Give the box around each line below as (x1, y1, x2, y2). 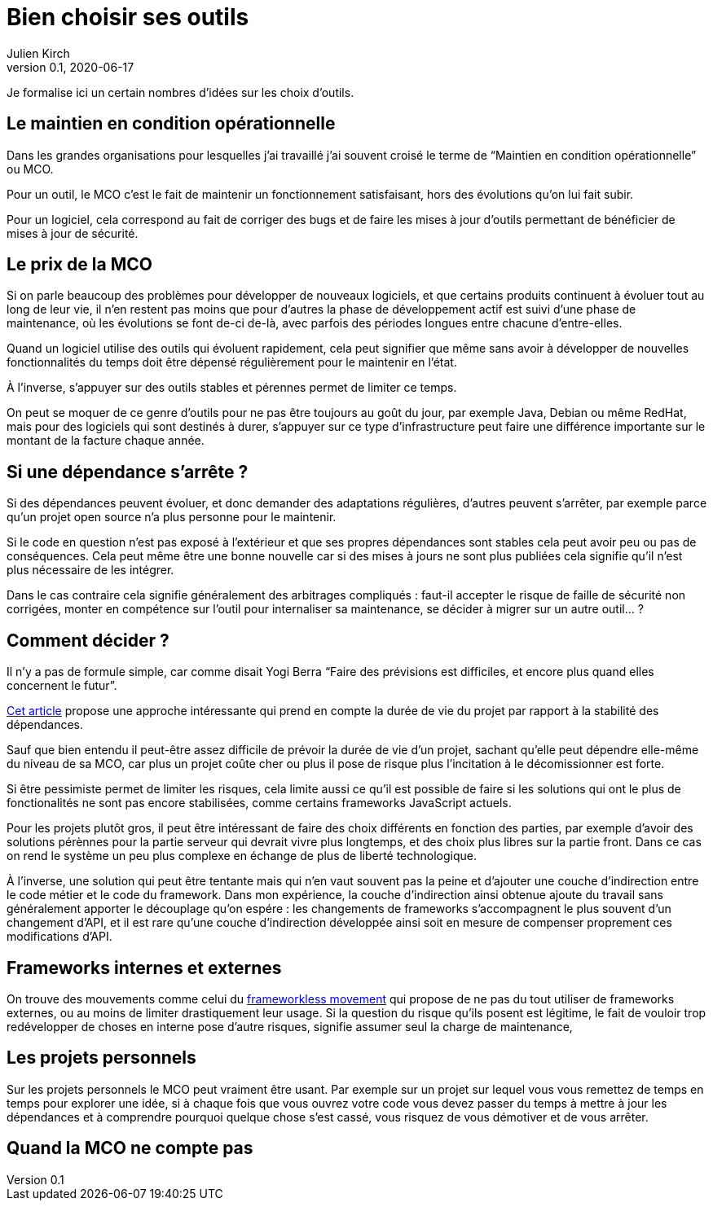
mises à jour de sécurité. (7, 226, 139, 240)
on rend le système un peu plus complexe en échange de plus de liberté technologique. (7, 849, 478, 863)
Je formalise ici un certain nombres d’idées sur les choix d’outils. (7, 85, 354, 99)
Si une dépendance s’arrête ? (7, 461, 249, 482)
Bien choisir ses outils (7, 3, 249, 31)
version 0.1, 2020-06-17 (7, 59, 134, 74)
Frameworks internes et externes (7, 957, 282, 978)
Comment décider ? (7, 630, 169, 651)
